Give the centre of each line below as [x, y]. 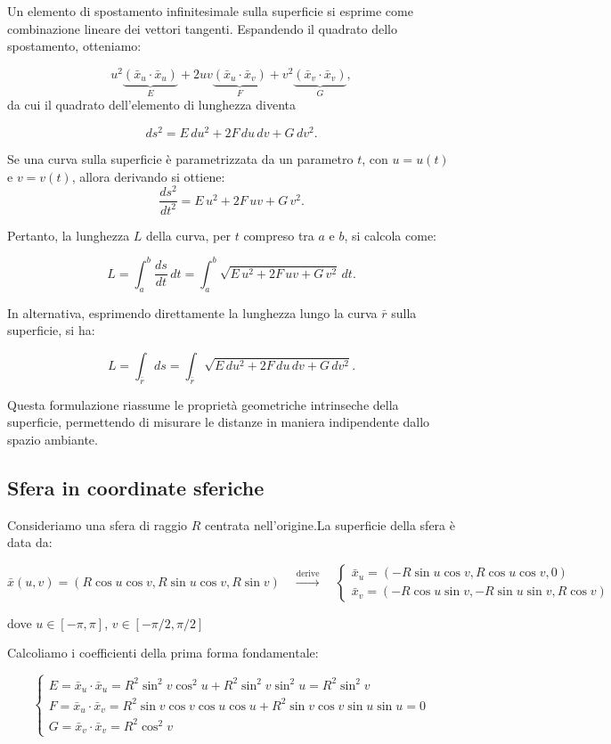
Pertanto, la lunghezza [69, 235]
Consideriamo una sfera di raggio [98, 524]
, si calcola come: [390, 235]
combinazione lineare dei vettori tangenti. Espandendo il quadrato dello [202, 28]
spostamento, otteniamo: [74, 46]
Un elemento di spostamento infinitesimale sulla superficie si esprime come [210, 11]
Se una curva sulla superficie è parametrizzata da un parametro [180, 158]
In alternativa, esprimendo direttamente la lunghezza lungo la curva [192, 312]
